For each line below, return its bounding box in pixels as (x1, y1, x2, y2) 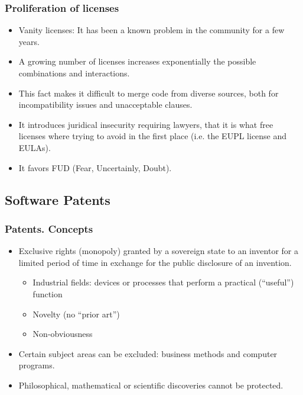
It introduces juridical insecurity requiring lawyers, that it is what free (18, 118, 273, 130)
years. (18, 35, 40, 47)
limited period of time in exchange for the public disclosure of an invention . (18, 256, 292, 268)
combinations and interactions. (18, 67, 130, 79)
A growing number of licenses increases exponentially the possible (18, 55, 256, 68)
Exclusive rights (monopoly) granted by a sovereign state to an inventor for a (18, 245, 299, 257)
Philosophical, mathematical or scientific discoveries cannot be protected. (18, 378, 284, 391)
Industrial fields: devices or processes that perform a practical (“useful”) (32, 276, 294, 288)
